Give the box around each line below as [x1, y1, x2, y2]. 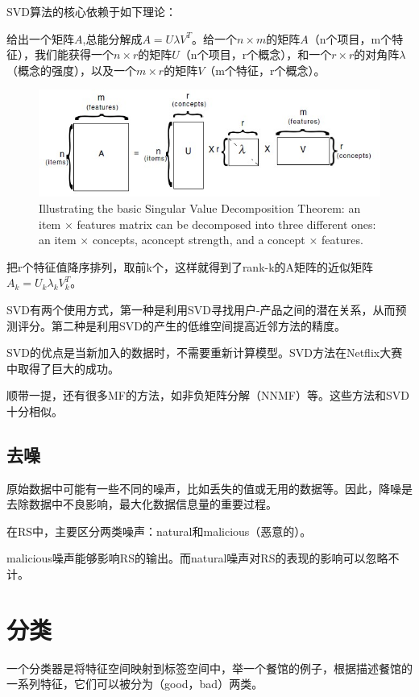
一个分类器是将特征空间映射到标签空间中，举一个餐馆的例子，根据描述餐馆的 [6, 659, 413, 676]
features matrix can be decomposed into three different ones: [77, 215, 376, 232]
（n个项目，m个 [308, 30, 392, 47]
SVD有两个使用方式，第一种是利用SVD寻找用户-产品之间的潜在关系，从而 [6, 301, 396, 317]
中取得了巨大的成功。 [6, 359, 119, 376]
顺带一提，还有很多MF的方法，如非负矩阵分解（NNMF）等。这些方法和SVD [6, 387, 409, 404]
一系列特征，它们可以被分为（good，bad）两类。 [6, 675, 263, 692]
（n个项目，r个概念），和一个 [179, 46, 332, 63]
